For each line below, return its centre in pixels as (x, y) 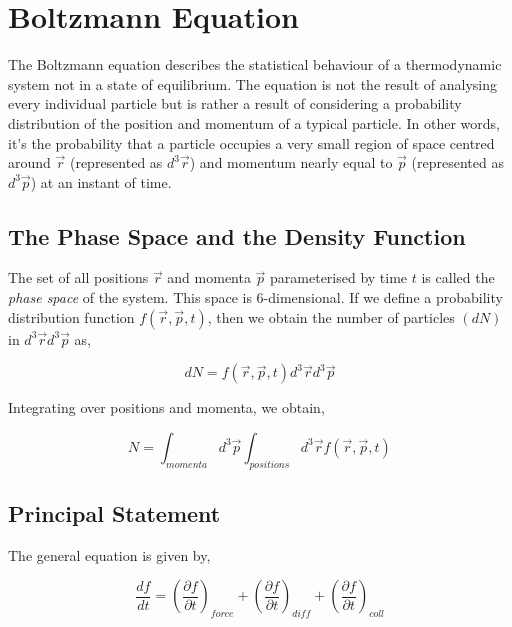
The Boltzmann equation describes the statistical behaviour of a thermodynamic (255, 64)
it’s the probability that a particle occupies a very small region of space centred (251, 142)
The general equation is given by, (109, 554)
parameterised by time (339, 277)
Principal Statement (114, 513)
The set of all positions (78, 277)
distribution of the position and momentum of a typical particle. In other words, (254, 122)
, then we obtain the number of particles (331, 316)
